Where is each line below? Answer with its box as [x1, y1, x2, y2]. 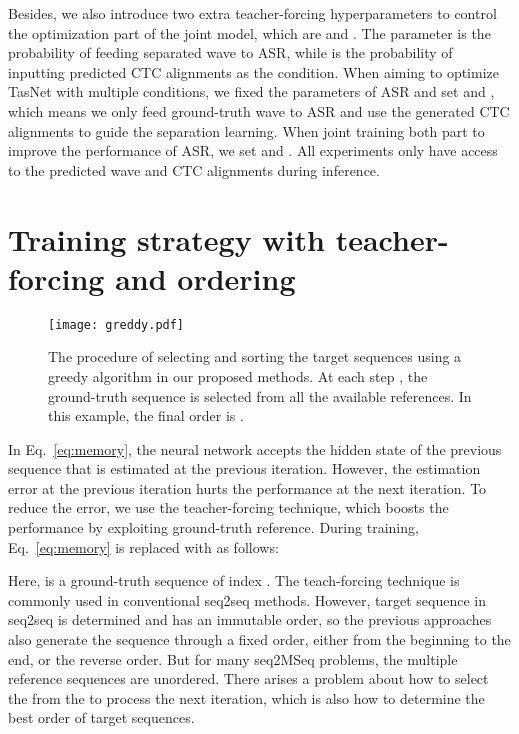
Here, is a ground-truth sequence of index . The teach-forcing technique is [8, 570, 460, 591]
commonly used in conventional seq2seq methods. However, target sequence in [8, 589, 486, 610]
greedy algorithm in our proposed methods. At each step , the [48, 365, 428, 386]
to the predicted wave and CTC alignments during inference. [8, 159, 380, 180]
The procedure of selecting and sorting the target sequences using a [48, 346, 462, 367]
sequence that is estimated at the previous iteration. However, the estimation [8, 458, 481, 479]
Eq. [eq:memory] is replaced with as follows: [8, 536, 279, 557]
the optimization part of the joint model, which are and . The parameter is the [8, 22, 491, 43]
